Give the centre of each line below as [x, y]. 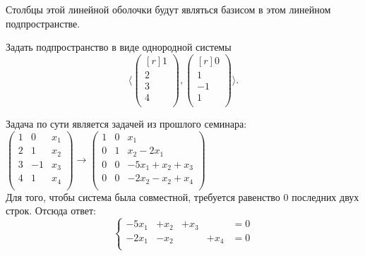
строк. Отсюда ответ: [51, 211]
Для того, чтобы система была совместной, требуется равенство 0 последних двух [182, 196]
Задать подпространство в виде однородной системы [119, 47]
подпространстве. [43, 23]
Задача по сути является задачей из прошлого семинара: [126, 123]
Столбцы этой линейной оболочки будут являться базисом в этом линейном [168, 9]
